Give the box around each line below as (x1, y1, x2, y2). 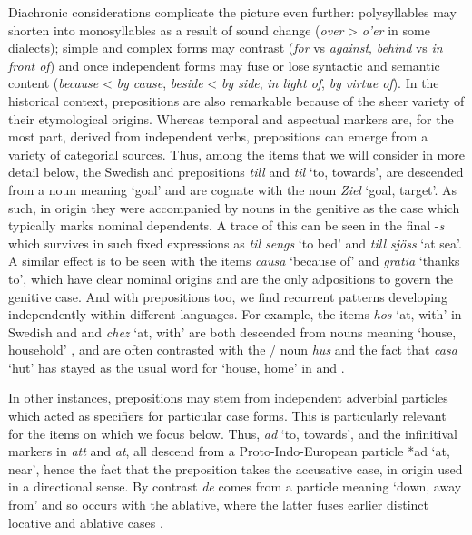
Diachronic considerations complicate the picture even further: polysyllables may (8, 3, 457, 21)
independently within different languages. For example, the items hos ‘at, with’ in (8, 305, 462, 324)
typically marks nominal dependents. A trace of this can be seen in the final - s (8, 216, 445, 235)
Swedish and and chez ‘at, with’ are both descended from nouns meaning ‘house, (8, 322, 457, 341)
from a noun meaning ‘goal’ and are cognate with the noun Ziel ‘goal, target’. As (8, 180, 457, 199)
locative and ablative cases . (8, 512, 163, 531)
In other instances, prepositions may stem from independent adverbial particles (8, 388, 448, 407)
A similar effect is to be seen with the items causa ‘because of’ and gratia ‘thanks (8, 251, 460, 270)
